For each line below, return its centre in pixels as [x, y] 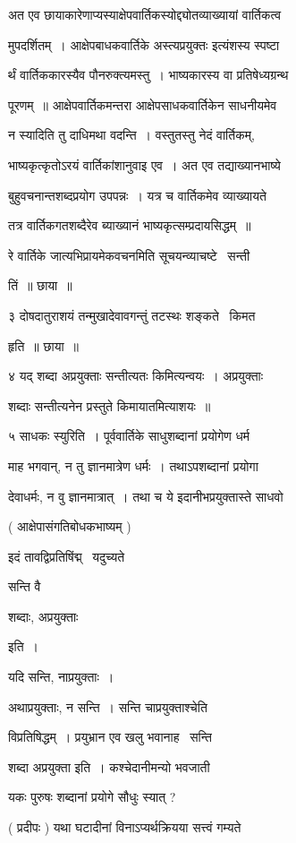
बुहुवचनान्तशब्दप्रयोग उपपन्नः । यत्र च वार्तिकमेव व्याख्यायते [137, 195]
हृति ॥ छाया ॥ [44, 345]
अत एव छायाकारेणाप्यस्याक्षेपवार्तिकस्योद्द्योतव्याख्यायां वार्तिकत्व [145, 14]
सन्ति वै [25, 586]
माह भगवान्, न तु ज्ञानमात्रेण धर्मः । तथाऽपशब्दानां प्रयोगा [133, 465]
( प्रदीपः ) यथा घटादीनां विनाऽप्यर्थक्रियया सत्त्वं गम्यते [125, 827]
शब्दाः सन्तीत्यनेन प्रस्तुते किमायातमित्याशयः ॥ [110, 405]
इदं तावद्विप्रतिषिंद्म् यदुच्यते [67, 556]
